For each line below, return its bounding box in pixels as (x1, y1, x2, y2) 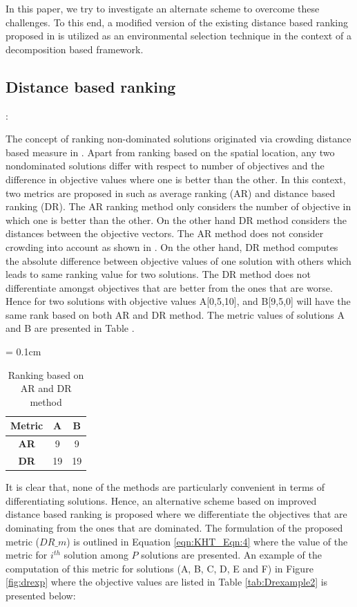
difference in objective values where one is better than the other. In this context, (6, 171, 346, 186)
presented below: (6, 588, 76, 602)
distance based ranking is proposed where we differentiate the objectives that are (6, 507, 347, 521)
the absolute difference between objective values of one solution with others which (6, 253, 351, 268)
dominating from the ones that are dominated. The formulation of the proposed (6, 521, 343, 535)
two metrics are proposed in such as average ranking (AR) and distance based (6, 185, 336, 200)
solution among (64, 548, 128, 562)
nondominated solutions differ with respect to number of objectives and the (6, 158, 325, 173)
